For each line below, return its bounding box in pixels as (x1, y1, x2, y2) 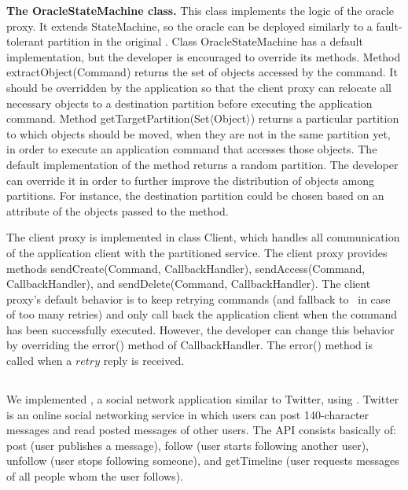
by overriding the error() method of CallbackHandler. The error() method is (6, 337, 373, 353)
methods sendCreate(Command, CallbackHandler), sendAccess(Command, (6, 260, 366, 276)
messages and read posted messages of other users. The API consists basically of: (6, 422, 396, 438)
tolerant (6, 33, 44, 50)
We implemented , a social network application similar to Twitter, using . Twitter (6, 391, 399, 407)
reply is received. (103, 352, 185, 369)
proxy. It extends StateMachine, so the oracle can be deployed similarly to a (6, 17, 373, 34)
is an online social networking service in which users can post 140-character (6, 406, 369, 422)
